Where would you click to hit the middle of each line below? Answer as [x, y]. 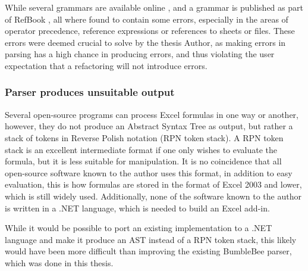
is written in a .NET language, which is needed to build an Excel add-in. [137, 208]
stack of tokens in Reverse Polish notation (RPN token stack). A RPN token [144, 137]
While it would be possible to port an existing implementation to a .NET [139, 228]
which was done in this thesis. [59, 262]
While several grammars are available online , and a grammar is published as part [154, 7]
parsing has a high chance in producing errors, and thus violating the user [140, 54]
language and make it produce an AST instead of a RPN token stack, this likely [151, 239]
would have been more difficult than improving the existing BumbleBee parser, [148, 251]
